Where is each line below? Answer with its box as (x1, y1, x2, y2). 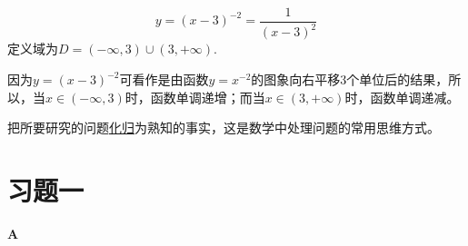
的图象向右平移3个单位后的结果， (251, 70, 449, 88)
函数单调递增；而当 (150, 87, 265, 106)
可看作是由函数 (119, 70, 209, 88)
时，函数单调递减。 (344, 87, 460, 106)
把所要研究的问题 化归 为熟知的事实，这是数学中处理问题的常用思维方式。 (7, 118, 440, 137)
